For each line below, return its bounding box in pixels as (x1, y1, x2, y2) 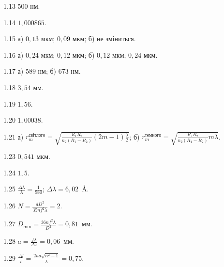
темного (145, 133, 162, 138)
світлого (29, 133, 45, 138)
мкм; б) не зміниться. (72, 33, 136, 44)
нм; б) (38, 66, 57, 76)
